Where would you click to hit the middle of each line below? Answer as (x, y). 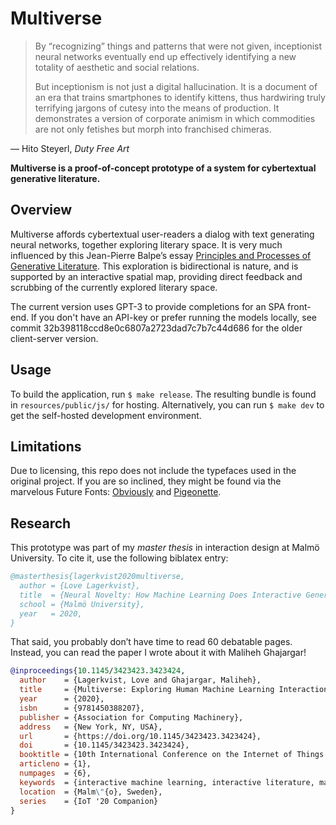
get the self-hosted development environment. (106, 415)
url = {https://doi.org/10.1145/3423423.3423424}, (140, 736)
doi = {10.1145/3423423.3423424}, (104, 745)
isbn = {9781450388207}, (82, 708)
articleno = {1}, (55, 764)
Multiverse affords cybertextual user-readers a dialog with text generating (162, 234)
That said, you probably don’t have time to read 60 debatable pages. (151, 642)
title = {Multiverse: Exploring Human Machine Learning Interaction (174, 690)
